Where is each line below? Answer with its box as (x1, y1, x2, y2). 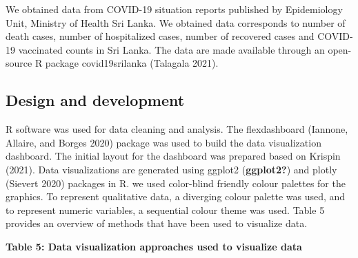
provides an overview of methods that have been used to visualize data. (6, 216, 308, 230)
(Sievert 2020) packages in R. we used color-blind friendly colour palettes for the (6, 175, 346, 190)
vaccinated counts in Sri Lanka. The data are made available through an (18, 42, 325, 56)
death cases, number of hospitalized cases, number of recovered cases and (6, 29, 315, 43)
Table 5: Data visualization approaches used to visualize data (6, 239, 302, 253)
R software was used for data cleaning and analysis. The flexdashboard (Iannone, (6, 122, 348, 136)
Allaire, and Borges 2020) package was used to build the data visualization (6, 135, 321, 149)
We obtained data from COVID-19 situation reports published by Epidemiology (6, 2, 343, 16)
